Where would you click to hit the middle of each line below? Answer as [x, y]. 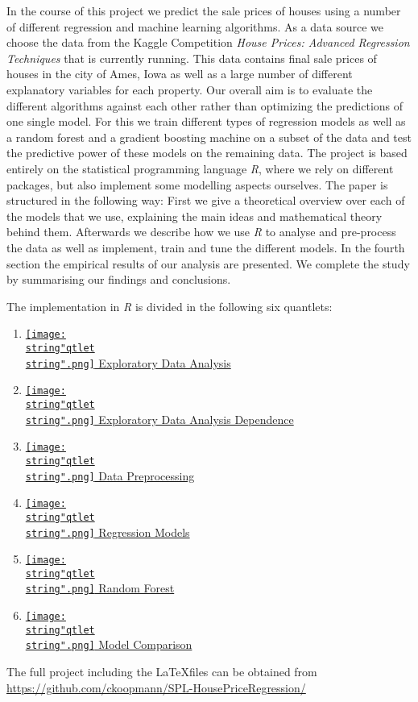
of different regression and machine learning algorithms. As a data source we [195, 26]
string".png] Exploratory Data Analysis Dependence [159, 419]
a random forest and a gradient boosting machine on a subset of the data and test [209, 137]
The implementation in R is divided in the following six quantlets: [170, 306]
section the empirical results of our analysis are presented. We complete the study [208, 263]
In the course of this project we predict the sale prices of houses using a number [204, 10]
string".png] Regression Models [108, 532]
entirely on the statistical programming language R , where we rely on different [200, 168]
